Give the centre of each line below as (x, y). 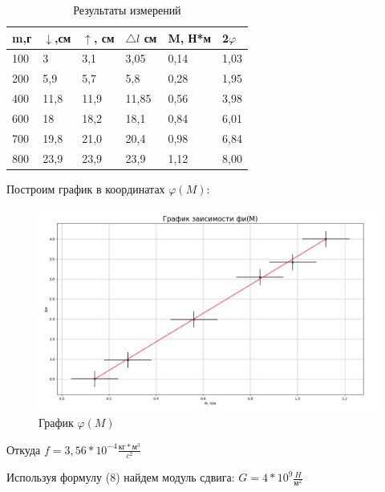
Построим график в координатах (86, 188)
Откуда (24, 449)
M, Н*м (189, 37)
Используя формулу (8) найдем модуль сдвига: (121, 477)
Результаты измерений (127, 10)
